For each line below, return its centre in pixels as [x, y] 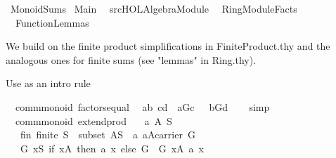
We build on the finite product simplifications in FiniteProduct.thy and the [168, 46]
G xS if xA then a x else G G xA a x [112, 148]
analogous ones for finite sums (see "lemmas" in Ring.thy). [131, 59]
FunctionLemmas [52, 22]
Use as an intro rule [48, 83]
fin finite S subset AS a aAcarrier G [108, 134]
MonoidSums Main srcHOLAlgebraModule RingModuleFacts [154, 8]
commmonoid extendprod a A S [93, 120]
